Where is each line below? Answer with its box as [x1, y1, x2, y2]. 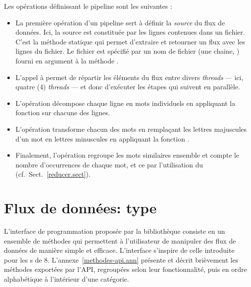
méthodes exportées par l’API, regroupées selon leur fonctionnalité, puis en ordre [4, 264, 247, 274]
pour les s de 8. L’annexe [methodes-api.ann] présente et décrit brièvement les [4, 254, 238, 265]
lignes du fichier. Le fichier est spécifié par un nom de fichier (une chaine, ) [15, 46, 240, 56]
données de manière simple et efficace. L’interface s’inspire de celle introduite [4, 245, 235, 255]
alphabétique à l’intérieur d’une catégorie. [4, 274, 129, 284]
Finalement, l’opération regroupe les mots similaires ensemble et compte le [15, 150, 239, 160]
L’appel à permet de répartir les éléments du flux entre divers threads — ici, [15, 72, 244, 82]
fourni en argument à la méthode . [15, 55, 119, 65]
